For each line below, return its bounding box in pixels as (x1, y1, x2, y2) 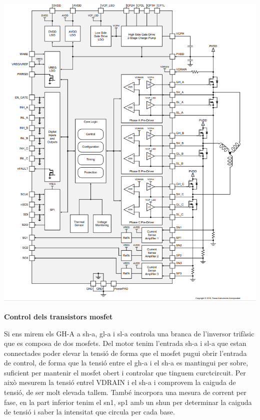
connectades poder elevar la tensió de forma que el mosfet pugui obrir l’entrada (4, 347, 247, 358)
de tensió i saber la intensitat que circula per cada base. (4, 406, 175, 417)
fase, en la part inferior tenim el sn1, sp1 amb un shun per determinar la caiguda (4, 396, 252, 407)
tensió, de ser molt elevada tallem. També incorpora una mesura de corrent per (4, 387, 246, 397)
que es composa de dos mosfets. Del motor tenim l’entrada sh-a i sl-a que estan (4, 338, 246, 348)
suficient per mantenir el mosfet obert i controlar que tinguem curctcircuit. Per (4, 367, 246, 377)
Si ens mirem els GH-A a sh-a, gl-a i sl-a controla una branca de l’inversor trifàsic (4, 328, 254, 338)
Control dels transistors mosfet (4, 311, 113, 321)
